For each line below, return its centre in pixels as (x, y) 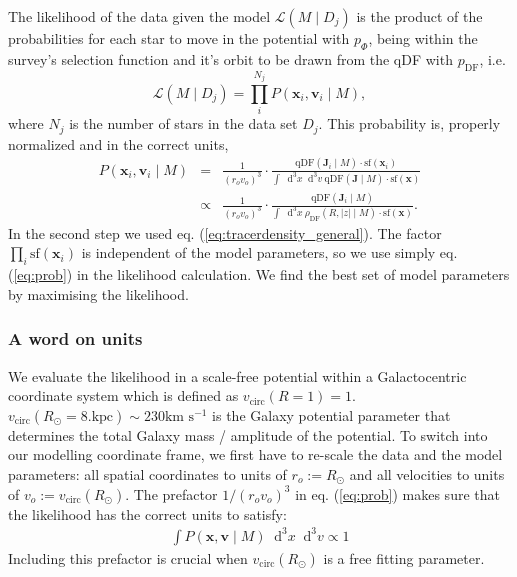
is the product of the (419, 16)
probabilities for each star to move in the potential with (179, 38)
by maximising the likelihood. (98, 293)
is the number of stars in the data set (183, 123)
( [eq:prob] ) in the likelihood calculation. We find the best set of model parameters (259, 274)
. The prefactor (171, 493)
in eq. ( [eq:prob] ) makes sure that (397, 493)
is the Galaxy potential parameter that (331, 414)
